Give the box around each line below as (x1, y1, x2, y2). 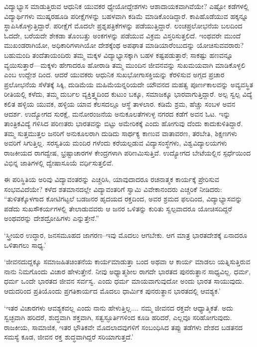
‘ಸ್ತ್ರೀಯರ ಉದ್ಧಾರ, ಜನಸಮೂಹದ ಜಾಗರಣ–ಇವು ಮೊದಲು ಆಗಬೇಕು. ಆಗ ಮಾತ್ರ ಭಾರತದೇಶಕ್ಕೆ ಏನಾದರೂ (4, 230, 248, 240)
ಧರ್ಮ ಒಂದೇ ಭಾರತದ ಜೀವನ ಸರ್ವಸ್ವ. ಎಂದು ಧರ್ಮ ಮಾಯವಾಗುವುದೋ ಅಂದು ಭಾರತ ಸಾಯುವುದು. (4, 276, 244, 286)
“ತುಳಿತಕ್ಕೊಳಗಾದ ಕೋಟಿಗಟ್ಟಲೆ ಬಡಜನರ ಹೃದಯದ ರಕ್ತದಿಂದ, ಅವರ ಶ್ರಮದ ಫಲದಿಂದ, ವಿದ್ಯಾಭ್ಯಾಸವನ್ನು (4, 193, 243, 204)
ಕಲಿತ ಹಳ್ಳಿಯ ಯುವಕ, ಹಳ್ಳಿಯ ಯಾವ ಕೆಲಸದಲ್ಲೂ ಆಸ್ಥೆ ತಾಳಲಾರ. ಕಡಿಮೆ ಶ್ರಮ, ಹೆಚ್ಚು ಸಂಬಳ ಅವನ (4, 98, 236, 109)
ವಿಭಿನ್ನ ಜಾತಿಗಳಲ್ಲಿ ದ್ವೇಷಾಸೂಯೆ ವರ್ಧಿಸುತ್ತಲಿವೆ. (4, 157, 114, 168)
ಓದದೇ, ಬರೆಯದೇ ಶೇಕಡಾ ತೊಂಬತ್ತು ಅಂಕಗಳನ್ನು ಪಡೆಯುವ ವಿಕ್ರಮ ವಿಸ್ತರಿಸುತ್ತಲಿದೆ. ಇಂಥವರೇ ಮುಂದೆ (4, 30, 241, 40)
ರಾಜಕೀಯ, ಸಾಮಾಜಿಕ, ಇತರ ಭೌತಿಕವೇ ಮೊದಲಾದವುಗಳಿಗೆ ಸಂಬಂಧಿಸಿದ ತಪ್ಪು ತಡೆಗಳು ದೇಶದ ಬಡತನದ (4, 322, 243, 332)
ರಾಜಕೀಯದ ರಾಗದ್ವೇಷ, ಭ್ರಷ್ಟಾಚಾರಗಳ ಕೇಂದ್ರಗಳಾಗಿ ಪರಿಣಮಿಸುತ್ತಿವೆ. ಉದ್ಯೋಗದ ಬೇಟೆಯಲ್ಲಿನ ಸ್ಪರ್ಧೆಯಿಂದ (4, 147, 251, 158)
